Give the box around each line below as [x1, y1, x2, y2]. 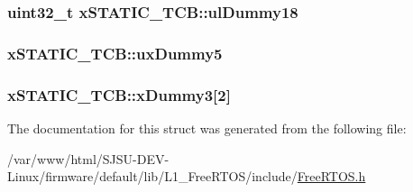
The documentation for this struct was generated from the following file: [7, 118, 407, 137]
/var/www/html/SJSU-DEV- [7, 149, 170, 168]
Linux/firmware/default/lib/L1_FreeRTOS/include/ [7, 167, 298, 186]
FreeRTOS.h [297, 167, 366, 186]
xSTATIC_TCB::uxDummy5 [7, 41, 223, 64]
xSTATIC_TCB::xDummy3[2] [7, 83, 231, 105]
